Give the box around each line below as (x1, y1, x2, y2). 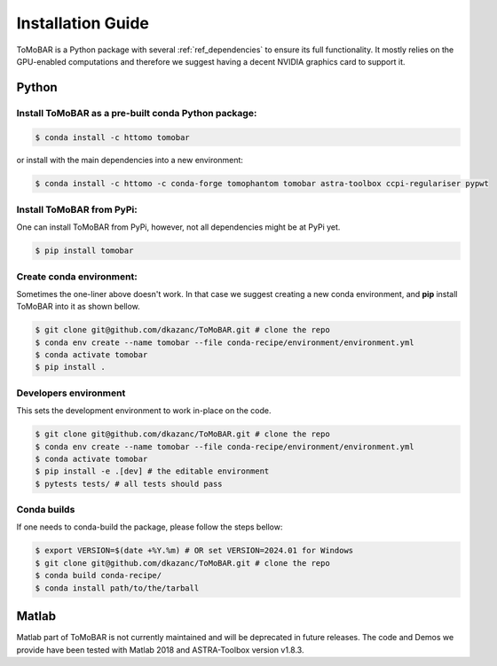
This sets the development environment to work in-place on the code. (16, 405, 272, 416)
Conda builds (16, 504, 75, 516)
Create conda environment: (16, 270, 138, 283)
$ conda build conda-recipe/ (35, 570, 162, 581)
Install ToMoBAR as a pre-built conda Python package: (16, 106, 257, 119)
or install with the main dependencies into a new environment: (16, 155, 244, 166)
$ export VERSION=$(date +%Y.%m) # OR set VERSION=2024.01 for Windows (35, 545, 354, 556)
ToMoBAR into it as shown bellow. (16, 302, 141, 312)
